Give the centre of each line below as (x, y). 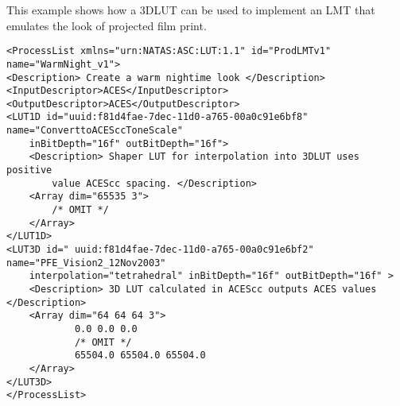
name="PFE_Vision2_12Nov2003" (86, 263)
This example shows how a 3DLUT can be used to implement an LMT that (191, 10)
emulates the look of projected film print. (107, 25)
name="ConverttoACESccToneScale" (95, 131)
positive (29, 170)
